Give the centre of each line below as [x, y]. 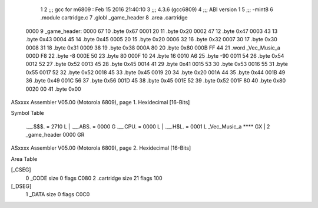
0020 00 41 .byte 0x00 [54, 89]
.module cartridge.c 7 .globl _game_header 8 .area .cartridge [114, 18]
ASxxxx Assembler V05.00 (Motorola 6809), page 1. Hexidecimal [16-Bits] [100, 102]
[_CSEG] [21, 170]
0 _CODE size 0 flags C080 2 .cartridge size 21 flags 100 [94, 178]
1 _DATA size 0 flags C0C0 [58, 194]
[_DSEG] [21, 186]
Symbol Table [27, 113]
